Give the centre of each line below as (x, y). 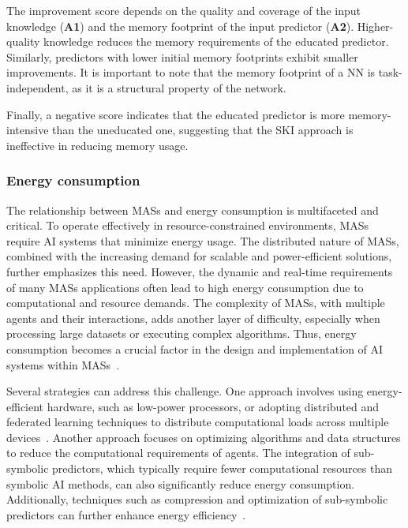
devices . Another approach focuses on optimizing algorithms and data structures (204, 437)
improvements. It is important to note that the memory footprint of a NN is (191, 72)
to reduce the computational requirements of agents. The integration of (178, 453)
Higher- (375, 26)
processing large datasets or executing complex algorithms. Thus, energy (182, 333)
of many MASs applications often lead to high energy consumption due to (185, 287)
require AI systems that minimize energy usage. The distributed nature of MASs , (203, 240)
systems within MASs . (63, 364)
